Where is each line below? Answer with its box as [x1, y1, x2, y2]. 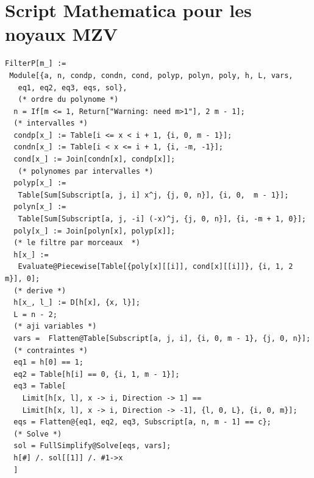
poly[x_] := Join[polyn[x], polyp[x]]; [13, 226, 176, 235]
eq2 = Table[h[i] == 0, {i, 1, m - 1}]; [13, 369, 180, 379]
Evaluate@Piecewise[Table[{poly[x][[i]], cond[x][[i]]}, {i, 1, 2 [18, 262, 293, 271]
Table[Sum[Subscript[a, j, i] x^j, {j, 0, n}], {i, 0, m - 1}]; [18, 190, 289, 199]
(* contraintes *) [13, 346, 88, 355]
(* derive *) [13, 286, 66, 295]
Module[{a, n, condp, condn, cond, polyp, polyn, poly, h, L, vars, [9, 71, 293, 80]
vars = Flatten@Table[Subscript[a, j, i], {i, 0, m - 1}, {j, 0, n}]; [13, 334, 311, 343]
